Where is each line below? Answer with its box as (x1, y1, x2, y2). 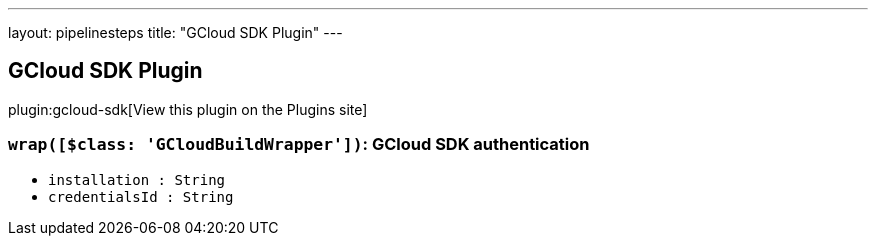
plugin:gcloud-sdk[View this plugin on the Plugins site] (8, 100, 368, 118)
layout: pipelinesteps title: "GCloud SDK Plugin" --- (8, 24, 343, 41)
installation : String (48, 171, 226, 188)
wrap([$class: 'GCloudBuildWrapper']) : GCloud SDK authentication (8, 134, 590, 155)
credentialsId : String (48, 188, 234, 205)
